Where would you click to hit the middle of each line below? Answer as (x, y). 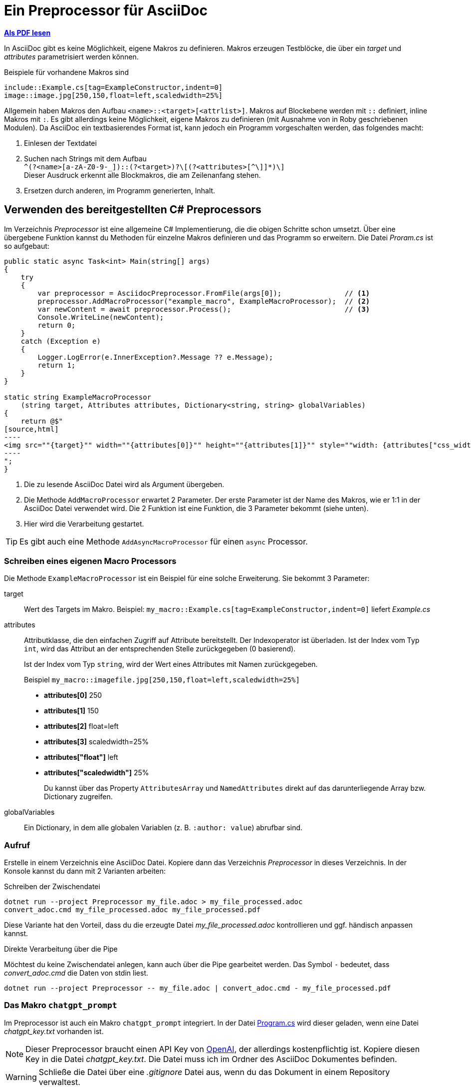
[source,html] (31, 429)
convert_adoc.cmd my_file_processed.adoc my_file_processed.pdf (132, 910)
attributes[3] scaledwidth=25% (96, 742)
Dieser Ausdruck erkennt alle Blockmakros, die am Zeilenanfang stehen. (142, 175)
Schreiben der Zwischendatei (52, 887)
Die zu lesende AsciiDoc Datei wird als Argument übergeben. (124, 484)
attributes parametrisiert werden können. (71, 56)
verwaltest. (59, 1082)
